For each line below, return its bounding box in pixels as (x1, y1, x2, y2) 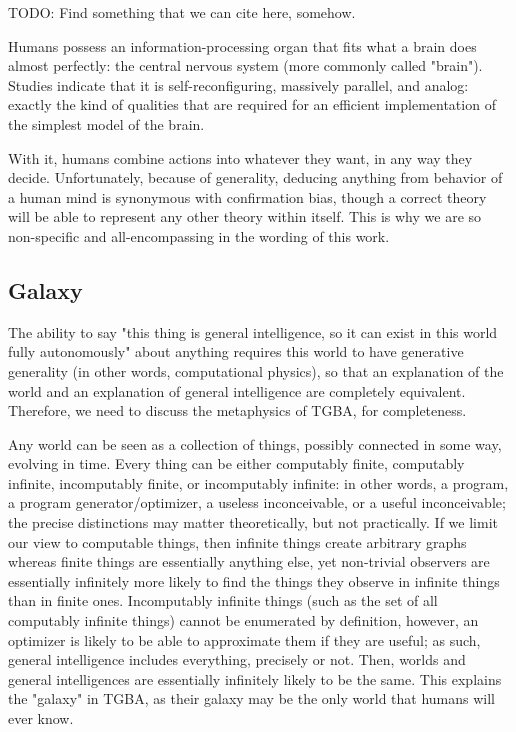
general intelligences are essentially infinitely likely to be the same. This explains (8, 668, 502, 689)
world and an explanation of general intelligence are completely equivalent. (8, 380, 466, 401)
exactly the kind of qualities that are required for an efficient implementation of (8, 94, 496, 115)
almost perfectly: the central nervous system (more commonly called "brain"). (8, 55, 483, 76)
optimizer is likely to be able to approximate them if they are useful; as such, (8, 629, 481, 650)
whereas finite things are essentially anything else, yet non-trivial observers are (8, 551, 490, 572)
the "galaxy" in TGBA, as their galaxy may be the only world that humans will (8, 688, 496, 709)
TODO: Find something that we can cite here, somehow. (8, 2, 356, 22)
